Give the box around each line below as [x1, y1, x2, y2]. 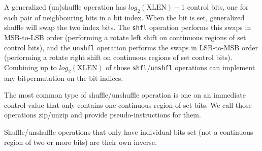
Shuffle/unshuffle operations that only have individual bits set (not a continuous [4, 127, 253, 137]
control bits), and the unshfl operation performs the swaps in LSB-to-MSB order [4, 42, 258, 52]
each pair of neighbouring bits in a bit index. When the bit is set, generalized [4, 12, 245, 22]
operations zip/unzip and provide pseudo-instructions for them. [4, 109, 201, 120]
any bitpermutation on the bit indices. [4, 72, 123, 83]
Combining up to [4, 62, 57, 72]
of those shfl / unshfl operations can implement [106, 62, 255, 72]
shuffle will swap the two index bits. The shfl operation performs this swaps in [4, 22, 251, 33]
